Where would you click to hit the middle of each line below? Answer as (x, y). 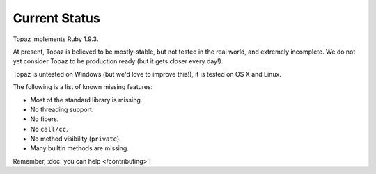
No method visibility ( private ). (76, 139)
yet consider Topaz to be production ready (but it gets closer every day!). (118, 61)
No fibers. (45, 119)
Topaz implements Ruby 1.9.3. (56, 39)
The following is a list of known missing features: (83, 87)
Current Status (56, 18)
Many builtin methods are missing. (79, 148)
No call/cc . (49, 129)
